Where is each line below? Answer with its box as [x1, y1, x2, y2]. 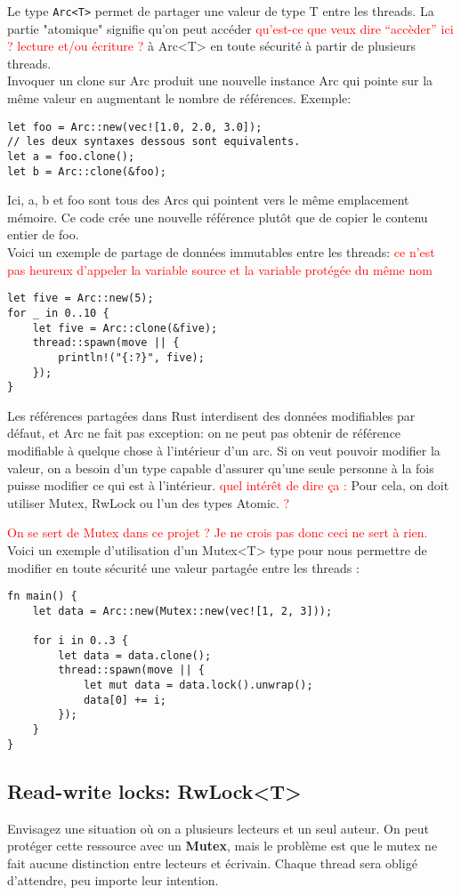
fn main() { [7, 590, 77, 603]
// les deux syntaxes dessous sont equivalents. [7, 135, 301, 149]
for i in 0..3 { [32, 634, 129, 648]
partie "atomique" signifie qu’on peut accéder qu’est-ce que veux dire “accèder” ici [7, 19, 454, 37]
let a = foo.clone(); [7, 149, 135, 163]
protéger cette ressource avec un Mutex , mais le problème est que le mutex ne [7, 836, 438, 855]
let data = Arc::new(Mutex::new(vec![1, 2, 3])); [32, 604, 333, 617]
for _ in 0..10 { [7, 306, 109, 319]
